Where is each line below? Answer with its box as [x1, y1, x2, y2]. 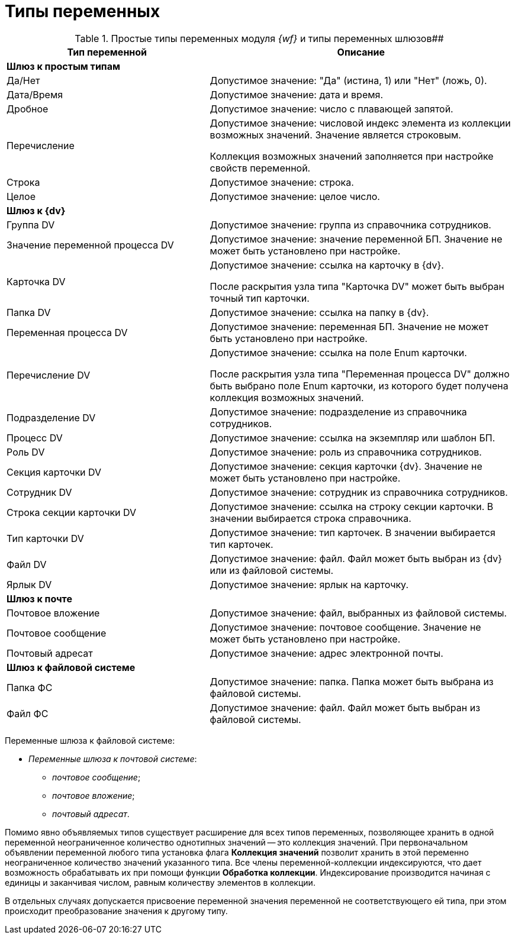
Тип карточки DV [7, 532, 84, 544]
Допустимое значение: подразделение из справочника [210, 405, 467, 418]
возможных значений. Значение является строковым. [210, 128, 461, 141]
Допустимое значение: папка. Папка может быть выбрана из [210, 675, 494, 688]
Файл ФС [7, 707, 49, 719]
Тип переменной [67, 46, 147, 58]
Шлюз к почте [7, 592, 72, 605]
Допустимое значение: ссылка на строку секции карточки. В [210, 500, 494, 512]
